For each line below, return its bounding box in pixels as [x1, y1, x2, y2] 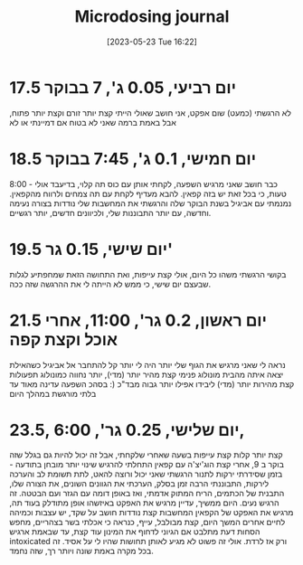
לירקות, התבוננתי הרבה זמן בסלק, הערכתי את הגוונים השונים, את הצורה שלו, [9, 478, 270, 489]
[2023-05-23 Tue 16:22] [107, 36, 197, 47]
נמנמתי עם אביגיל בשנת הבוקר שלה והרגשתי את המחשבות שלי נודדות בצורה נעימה [9, 197, 292, 209]
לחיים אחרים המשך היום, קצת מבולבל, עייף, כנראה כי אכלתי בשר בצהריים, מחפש [9, 517, 286, 528]
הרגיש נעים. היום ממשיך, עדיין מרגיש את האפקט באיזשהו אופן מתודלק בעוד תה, [9, 497, 279, 508]
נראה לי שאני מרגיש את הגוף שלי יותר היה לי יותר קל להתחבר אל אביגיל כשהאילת [9, 359, 287, 370]
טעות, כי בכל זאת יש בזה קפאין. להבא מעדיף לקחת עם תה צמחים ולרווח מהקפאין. [9, 188, 287, 199]
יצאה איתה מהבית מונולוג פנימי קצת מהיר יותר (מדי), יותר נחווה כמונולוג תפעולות [9, 369, 284, 380]
